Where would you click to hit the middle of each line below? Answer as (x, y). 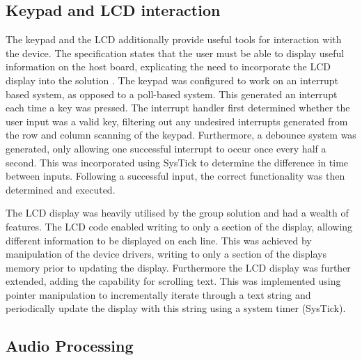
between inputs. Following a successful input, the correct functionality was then (175, 176)
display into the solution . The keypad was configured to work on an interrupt (172, 80)
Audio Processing (70, 346)
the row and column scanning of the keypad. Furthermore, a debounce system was (181, 135)
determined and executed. (61, 189)
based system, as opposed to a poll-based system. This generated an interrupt (172, 94)
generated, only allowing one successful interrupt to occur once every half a (166, 148)
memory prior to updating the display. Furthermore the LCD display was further (178, 267)
